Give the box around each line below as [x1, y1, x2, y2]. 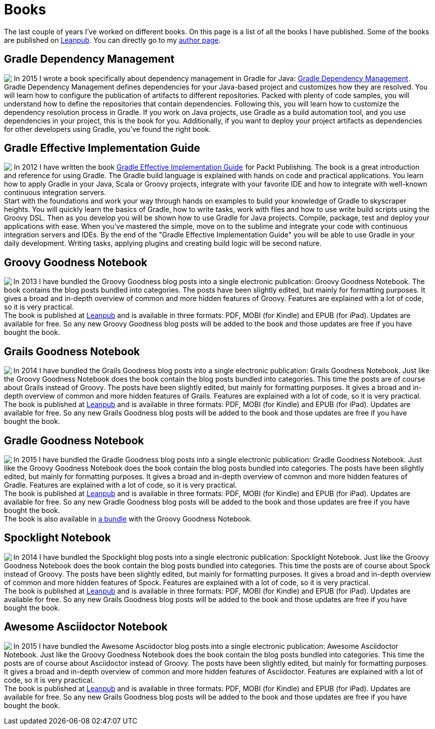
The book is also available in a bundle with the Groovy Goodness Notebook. [4, 514, 252, 523]
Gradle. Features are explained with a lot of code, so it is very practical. [4, 480, 237, 489]
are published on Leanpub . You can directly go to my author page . [4, 35, 221, 44]
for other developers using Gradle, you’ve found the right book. [4, 124, 211, 133]
